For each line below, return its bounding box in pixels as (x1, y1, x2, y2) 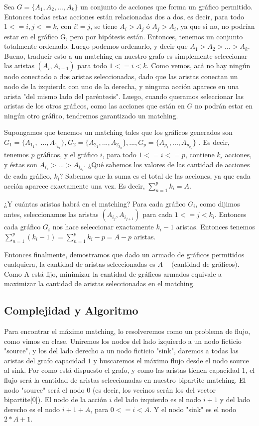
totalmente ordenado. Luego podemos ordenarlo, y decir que (4, 41, 188, 51)
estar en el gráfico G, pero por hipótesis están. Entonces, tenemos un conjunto (4, 31, 243, 41)
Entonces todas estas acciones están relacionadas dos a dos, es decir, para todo (4, 11, 245, 21)
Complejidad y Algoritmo (4, 303, 138, 318)
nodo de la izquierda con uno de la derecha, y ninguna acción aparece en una (4, 81, 239, 92)
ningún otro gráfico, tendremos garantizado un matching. (4, 110, 178, 120)
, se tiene (90, 21, 118, 31)
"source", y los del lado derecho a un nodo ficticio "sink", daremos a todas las (4, 345, 239, 356)
